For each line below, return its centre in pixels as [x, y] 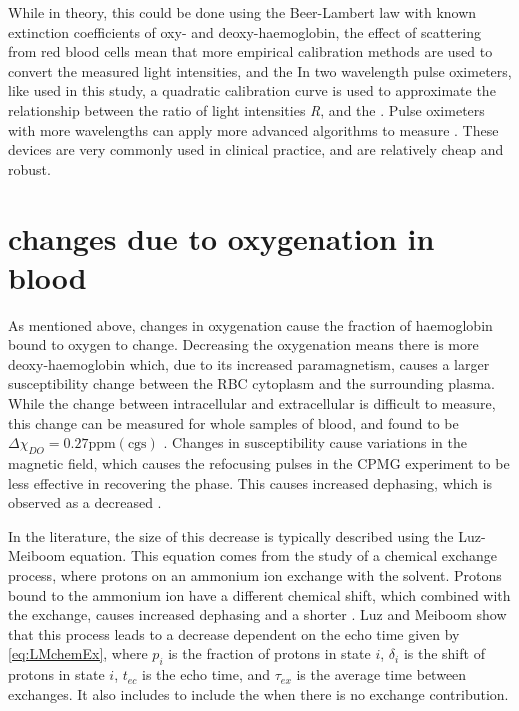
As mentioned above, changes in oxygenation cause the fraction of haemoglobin [250, 324]
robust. [29, 168]
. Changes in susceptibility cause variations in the [315, 442]
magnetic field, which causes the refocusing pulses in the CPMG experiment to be [259, 463]
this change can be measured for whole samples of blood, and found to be [233, 422]
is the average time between [381, 674]
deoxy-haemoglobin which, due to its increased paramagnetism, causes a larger [249, 363]
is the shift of [444, 653]
